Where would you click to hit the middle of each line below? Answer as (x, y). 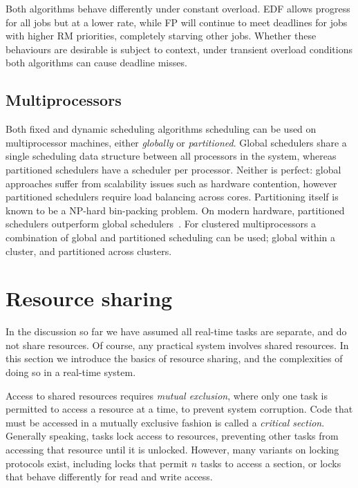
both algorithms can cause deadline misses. (96, 63)
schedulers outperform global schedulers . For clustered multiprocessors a (161, 224)
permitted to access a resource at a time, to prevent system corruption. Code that (179, 409)
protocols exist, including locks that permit (97, 463)
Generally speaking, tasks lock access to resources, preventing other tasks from (172, 436)
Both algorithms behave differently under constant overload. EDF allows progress (178, 8)
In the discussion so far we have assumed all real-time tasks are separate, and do (176, 331)
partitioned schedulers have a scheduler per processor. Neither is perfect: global (173, 169)
